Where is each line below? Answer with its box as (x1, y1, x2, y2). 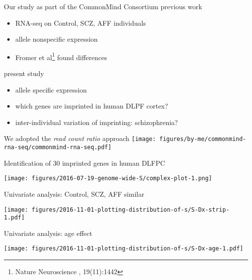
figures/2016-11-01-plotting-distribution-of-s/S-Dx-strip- (31, 206, 230, 213)
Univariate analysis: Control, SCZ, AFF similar (4, 188, 144, 199)
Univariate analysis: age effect (4, 228, 93, 238)
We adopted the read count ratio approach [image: (4, 133, 156, 143)
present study (4, 68, 44, 78)
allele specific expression (15, 84, 87, 94)
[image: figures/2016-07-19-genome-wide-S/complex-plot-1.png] (4, 175, 212, 182)
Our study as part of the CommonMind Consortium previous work (4, 1, 202, 11)
